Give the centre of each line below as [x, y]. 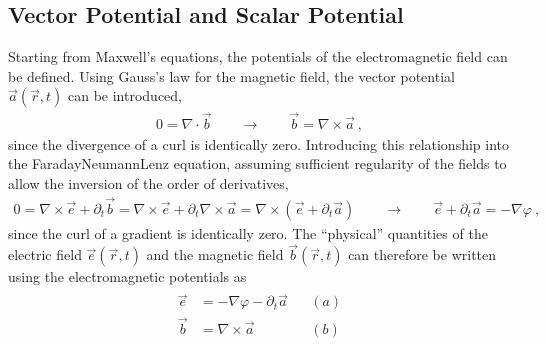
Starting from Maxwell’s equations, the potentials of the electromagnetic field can [258, 56]
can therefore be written [422, 254]
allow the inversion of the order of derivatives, [148, 182]
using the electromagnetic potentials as [127, 276]
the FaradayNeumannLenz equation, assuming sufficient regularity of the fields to [257, 163]
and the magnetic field [215, 254]
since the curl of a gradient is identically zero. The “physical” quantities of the [248, 232]
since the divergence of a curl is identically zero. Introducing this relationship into [259, 143]
